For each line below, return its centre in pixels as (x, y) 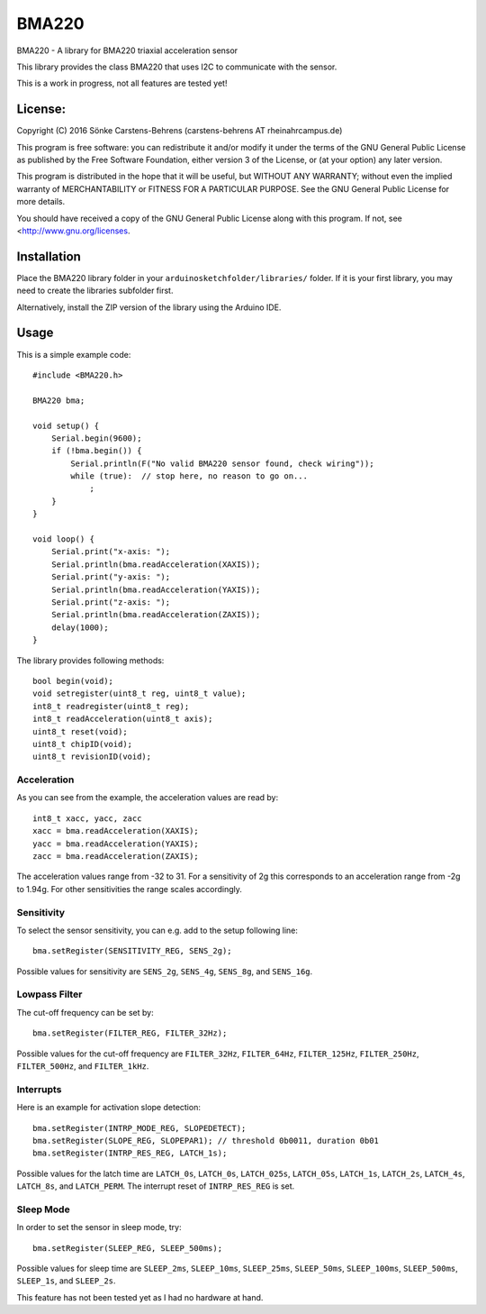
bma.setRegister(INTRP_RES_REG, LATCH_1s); (130, 1153)
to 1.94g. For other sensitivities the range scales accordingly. (130, 889)
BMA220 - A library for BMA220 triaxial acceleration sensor (127, 50)
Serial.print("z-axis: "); (111, 602)
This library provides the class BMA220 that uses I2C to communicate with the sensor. (177, 67)
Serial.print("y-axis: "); (111, 577)
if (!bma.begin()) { (96, 451)
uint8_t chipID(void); (83, 744)
